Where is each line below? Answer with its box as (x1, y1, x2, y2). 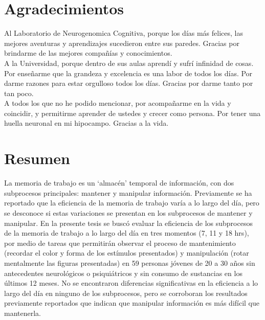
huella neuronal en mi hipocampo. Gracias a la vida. (4, 118, 169, 128)
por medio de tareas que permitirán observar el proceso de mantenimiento (4, 237, 236, 248)
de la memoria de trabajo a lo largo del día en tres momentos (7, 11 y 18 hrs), (4, 227, 249, 238)
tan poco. (4, 87, 34, 98)
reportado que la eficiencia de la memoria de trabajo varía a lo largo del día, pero (4, 197, 259, 208)
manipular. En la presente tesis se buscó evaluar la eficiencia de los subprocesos (4, 217, 253, 228)
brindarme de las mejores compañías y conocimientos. (4, 48, 172, 58)
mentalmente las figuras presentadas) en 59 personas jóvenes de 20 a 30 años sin (4, 257, 255, 268)
